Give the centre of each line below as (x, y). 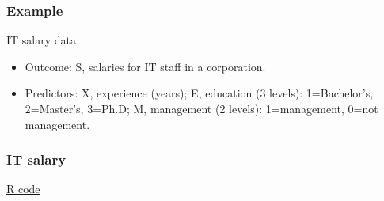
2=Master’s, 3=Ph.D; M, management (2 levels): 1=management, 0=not (202, 108)
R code (23, 189)
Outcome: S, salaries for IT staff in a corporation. (145, 66)
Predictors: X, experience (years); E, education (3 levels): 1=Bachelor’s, (199, 93)
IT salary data (42, 40)
